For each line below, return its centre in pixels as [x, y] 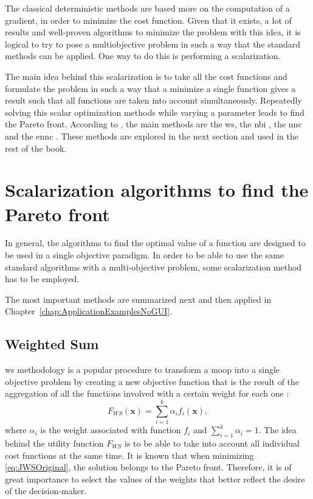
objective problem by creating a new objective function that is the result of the [152, 381]
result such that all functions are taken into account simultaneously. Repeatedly [153, 100]
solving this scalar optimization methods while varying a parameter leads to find [155, 112]
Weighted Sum [52, 344]
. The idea [277, 430]
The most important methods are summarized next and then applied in [138, 299]
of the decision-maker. [46, 491]
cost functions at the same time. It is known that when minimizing [129, 455]
